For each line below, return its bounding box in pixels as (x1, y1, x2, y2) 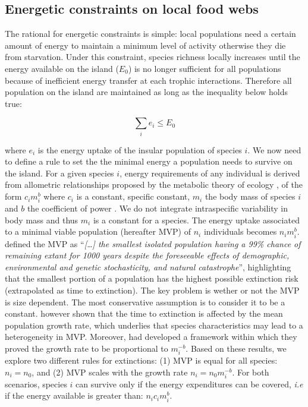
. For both (232, 365, 269, 378)
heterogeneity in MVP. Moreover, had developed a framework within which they (5, 330, 297, 343)
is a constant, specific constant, (76, 190, 190, 203)
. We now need (247, 143, 301, 156)
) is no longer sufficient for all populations (128, 62, 281, 74)
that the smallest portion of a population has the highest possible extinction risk (5, 272, 298, 285)
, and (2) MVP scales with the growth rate (32, 365, 188, 378)
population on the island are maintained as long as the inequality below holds (5, 86, 288, 98)
